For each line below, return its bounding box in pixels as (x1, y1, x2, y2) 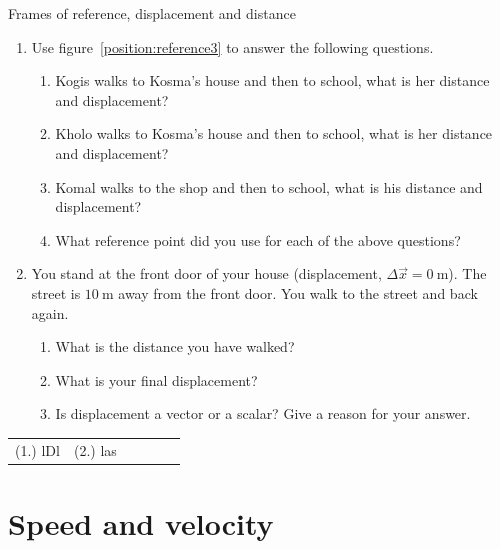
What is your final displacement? (55, 369, 258, 390)
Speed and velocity (8, 502, 274, 543)
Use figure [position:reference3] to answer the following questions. (31, 36, 434, 57)
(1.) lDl (15, 439, 60, 460)
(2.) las (73, 439, 117, 460)
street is (31, 282, 81, 303)
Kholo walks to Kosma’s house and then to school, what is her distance (55, 123, 493, 144)
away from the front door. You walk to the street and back (118, 282, 478, 303)
